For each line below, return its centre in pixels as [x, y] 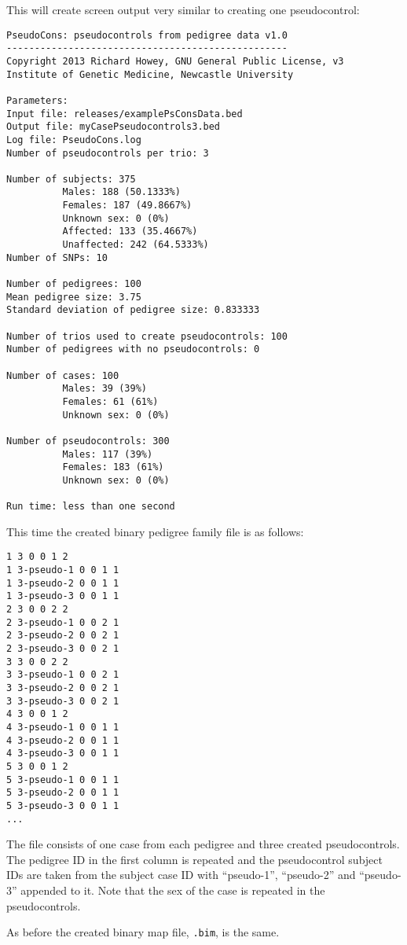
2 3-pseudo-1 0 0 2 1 [63, 622]
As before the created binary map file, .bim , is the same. [143, 932]
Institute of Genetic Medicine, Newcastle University [150, 74]
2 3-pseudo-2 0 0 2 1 [63, 636]
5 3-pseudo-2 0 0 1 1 [63, 793]
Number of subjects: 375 [71, 179]
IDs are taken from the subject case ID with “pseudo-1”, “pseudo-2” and [181, 875]
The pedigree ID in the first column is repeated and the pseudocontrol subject [194, 859]
